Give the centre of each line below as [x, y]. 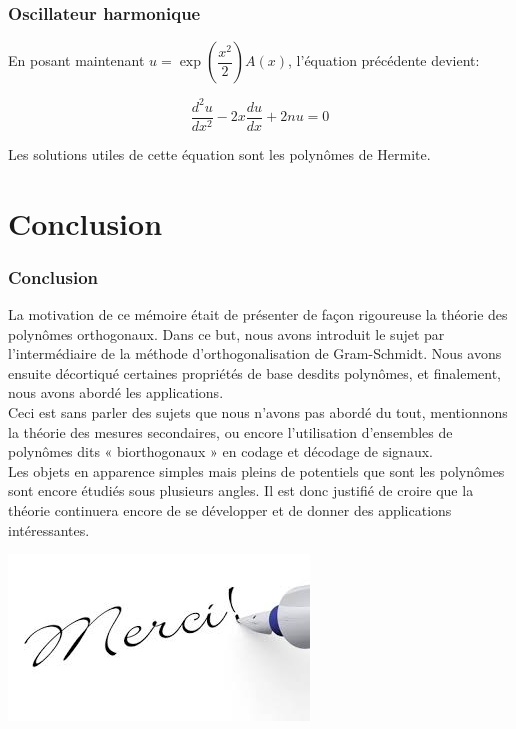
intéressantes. [49, 529]
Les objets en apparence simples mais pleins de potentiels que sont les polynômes [256, 470]
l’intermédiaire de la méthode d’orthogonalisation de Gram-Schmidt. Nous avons [255, 353]
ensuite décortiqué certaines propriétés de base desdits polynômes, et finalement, [254, 372]
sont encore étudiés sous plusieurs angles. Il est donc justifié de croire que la [241, 490]
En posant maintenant [76, 60]
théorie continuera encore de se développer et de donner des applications [230, 509]
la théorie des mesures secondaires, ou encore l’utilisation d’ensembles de [230, 431]
